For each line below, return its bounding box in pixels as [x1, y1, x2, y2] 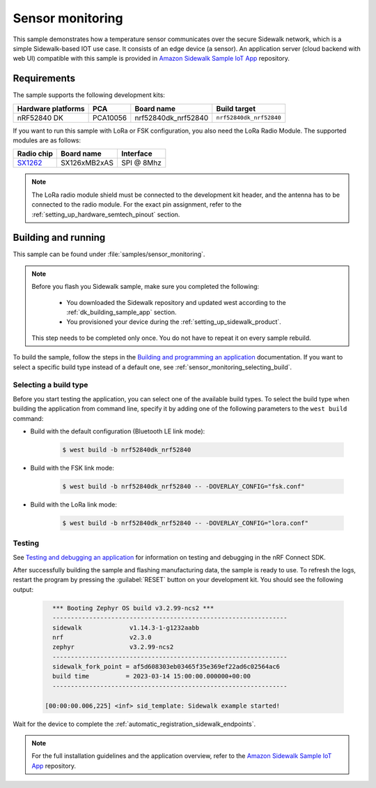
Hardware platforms [17, 103, 85, 113]
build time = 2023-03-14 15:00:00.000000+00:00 [52, 672, 251, 681]
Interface [120, 149, 152, 158]
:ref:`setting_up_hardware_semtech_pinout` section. [31, 210, 180, 218]
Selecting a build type [13, 380, 88, 390]
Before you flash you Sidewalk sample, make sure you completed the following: [31, 283, 260, 291]
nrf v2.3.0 [52, 633, 152, 641]
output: [13, 585, 34, 593]
